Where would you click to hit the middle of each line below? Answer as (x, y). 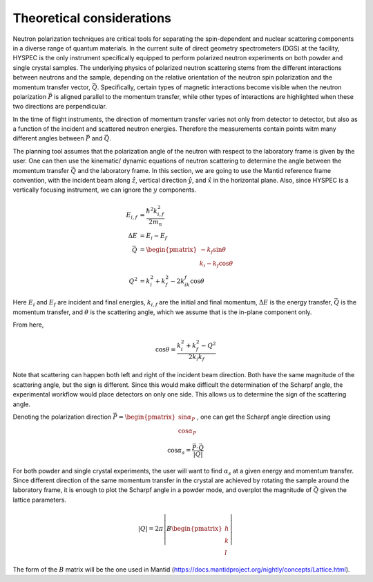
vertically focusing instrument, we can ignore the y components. (105, 190)
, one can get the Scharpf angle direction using (264, 417)
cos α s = (179, 451)
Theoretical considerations (92, 18)
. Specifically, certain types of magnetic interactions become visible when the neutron (219, 87)
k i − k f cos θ (216, 264)
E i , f (132, 216)
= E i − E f (153, 237)
